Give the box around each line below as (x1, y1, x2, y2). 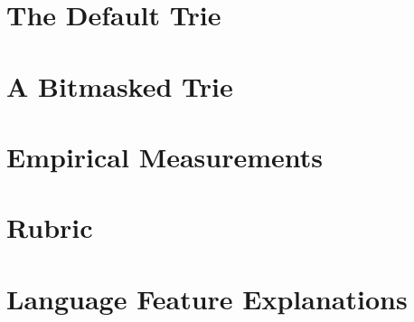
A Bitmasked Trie (6, 67, 233, 104)
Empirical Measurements (6, 137, 324, 175)
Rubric (6, 209, 93, 246)
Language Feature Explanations (6, 279, 408, 317)
